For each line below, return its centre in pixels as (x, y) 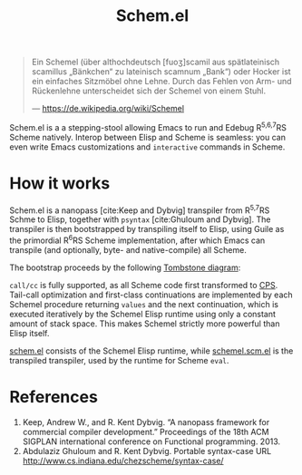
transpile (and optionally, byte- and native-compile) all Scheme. (128, 250)
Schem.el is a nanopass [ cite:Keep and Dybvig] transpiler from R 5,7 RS (140, 209)
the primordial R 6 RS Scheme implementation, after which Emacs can (137, 239)
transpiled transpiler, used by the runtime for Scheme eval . (119, 361)
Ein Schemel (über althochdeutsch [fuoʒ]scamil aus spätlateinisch (156, 62)
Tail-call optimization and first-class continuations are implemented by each (151, 295)
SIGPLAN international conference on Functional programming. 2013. (151, 441)
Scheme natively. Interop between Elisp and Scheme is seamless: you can (147, 137)
